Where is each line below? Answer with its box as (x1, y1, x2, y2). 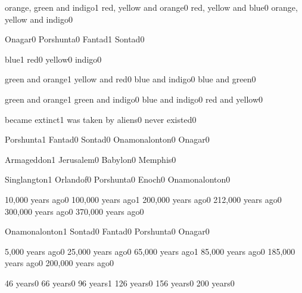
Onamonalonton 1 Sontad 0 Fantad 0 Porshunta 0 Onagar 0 (5, 225, 210, 238)
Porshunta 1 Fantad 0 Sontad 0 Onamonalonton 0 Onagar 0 (5, 133, 210, 146)
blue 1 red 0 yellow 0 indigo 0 (5, 53, 102, 65)
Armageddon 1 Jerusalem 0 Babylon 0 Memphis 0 (5, 153, 176, 165)
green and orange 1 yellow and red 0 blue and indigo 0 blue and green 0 (5, 73, 256, 85)
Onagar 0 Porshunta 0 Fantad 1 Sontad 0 (5, 33, 145, 45)
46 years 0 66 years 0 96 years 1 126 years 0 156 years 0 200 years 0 (5, 276, 235, 289)
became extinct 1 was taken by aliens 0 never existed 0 (5, 113, 197, 125)
